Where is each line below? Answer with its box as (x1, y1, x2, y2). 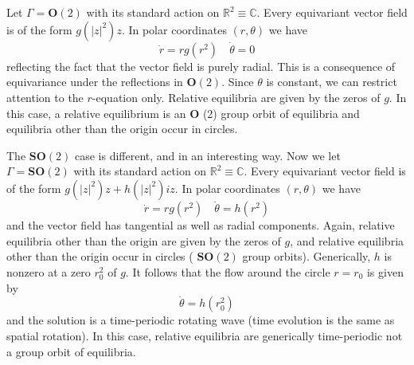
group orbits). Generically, (242, 248, 371, 265)
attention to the (6, 89, 84, 105)
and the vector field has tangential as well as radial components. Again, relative (6, 217, 395, 234)
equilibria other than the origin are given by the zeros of (6, 232, 281, 249)
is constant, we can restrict (266, 73, 397, 90)
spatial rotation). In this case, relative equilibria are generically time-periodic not (6, 327, 403, 343)
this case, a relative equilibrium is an (6, 104, 186, 121)
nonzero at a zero (6, 263, 91, 280)
